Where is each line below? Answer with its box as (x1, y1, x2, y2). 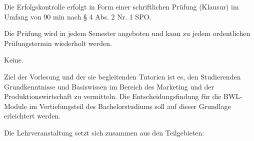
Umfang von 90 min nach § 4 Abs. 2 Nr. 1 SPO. (4, 11, 151, 21)
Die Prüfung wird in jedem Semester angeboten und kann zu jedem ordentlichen (4, 28, 250, 38)
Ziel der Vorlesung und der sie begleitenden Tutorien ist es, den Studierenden (4, 71, 241, 81)
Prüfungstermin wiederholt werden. (4, 37, 112, 48)
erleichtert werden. (4, 110, 61, 121)
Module (4, 100, 27, 111)
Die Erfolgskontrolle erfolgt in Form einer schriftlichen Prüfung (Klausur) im (4, 1, 239, 11)
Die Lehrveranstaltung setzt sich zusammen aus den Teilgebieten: (4, 127, 204, 137)
